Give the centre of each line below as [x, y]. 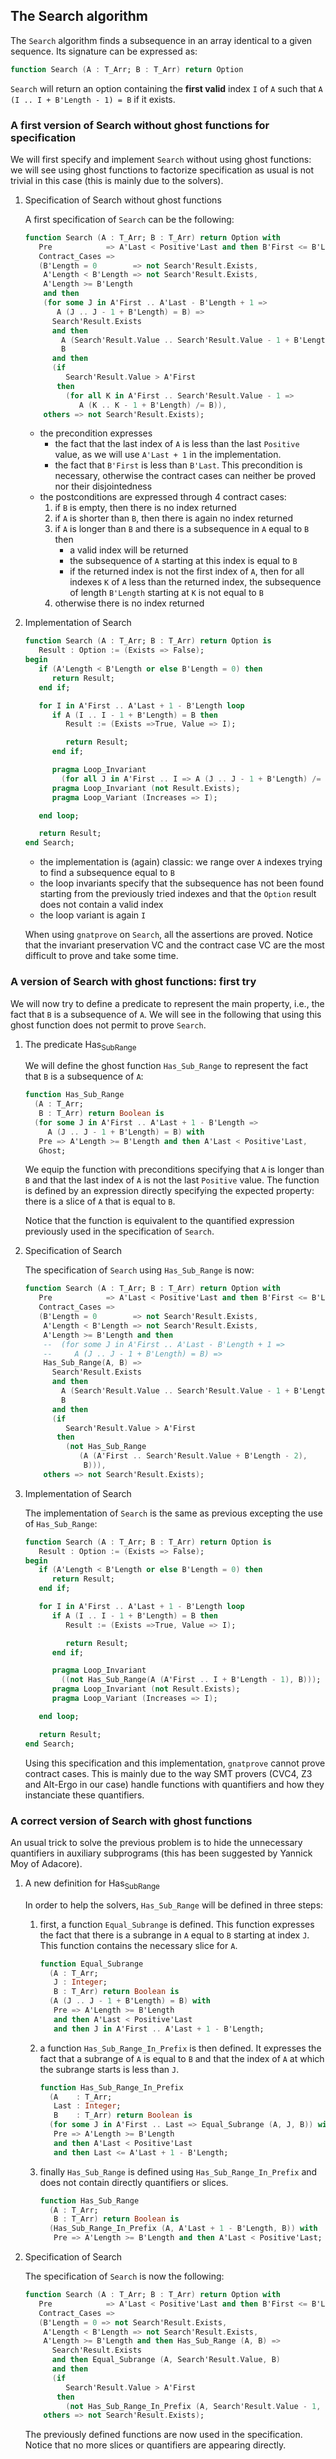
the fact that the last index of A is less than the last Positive [177, 444]
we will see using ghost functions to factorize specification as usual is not [162, 170]
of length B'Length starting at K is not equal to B [166, 593]
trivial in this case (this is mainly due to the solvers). [117, 180]
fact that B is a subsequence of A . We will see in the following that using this [166, 1014]
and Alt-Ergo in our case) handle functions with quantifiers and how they [174, 1784]
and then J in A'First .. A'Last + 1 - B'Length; [159, 2029]
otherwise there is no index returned [129, 603]
